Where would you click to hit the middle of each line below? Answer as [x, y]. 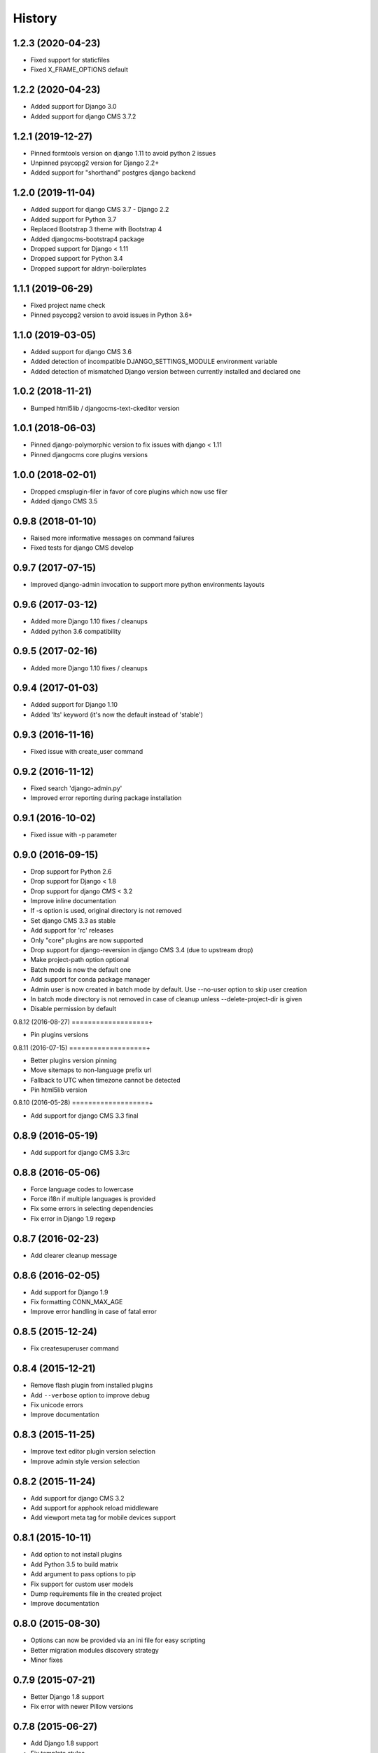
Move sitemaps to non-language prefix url [91, 1070]
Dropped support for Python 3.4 [77, 259]
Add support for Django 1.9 [69, 1292]
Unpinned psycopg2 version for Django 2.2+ [95, 163]
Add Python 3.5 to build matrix [74, 1564]
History [35, 18]
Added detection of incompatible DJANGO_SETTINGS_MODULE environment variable [154, 362]
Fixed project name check [68, 305]
